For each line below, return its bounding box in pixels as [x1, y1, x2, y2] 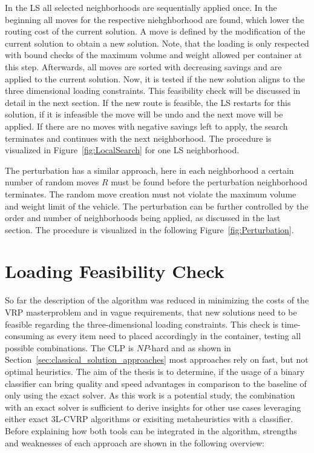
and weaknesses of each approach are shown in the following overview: [5, 436, 264, 449]
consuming [5, 329, 44, 342]
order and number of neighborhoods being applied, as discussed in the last [5, 211, 281, 224]
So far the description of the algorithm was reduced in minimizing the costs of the [5, 294, 309, 306]
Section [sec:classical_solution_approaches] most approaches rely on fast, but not [5, 353, 309, 366]
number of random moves [5, 176, 99, 188]
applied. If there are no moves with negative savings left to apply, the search [5, 119, 288, 132]
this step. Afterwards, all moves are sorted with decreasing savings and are [5, 60, 282, 73]
